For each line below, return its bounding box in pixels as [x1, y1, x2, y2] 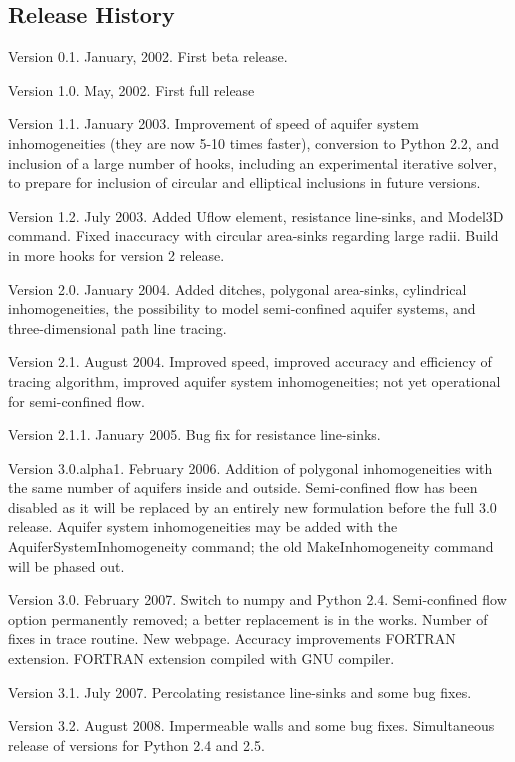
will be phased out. [8, 555, 125, 576]
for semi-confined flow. [8, 390, 146, 411]
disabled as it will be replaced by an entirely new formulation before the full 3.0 [8, 496, 497, 517]
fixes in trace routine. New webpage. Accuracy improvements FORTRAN [8, 628, 456, 649]
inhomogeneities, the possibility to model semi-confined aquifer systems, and [8, 298, 476, 319]
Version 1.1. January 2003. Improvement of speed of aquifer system [8, 113, 419, 134]
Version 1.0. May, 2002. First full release [8, 79, 255, 100]
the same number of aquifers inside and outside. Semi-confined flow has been [8, 477, 478, 498]
